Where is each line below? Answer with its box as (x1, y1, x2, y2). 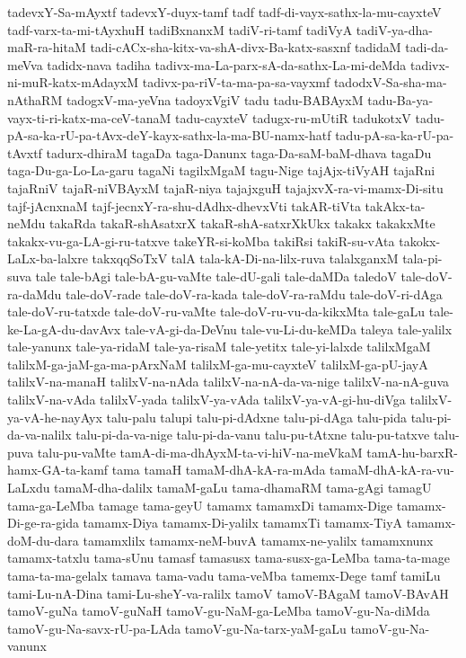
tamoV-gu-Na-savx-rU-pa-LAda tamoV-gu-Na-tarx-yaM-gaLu (7, 618, 347, 637)
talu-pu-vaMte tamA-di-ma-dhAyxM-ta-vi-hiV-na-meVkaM (37, 442, 363, 461)
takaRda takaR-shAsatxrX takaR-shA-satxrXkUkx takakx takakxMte (49, 214, 435, 233)
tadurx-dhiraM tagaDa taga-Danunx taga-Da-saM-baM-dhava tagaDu (46, 143, 432, 162)
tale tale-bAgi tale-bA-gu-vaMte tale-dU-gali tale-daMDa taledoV (35, 266, 397, 285)
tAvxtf (7, 143, 42, 162)
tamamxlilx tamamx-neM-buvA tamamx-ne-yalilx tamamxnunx (83, 530, 434, 549)
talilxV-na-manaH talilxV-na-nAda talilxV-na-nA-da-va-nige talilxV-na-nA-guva (7, 372, 449, 391)
